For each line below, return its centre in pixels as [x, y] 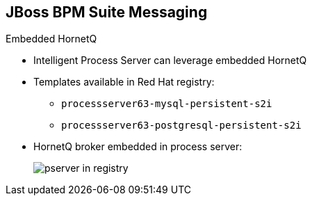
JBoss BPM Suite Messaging [107, 12]
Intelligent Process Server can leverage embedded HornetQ [170, 61]
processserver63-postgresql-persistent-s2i [181, 126]
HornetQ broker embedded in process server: [138, 147]
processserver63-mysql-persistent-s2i [167, 104]
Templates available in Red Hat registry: [124, 82]
